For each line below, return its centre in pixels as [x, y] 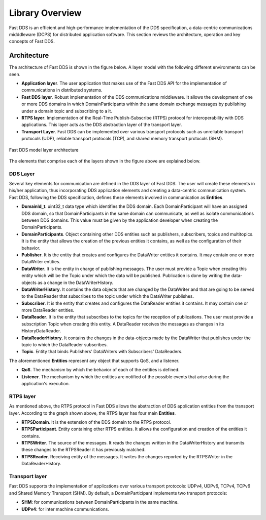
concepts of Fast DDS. [32, 41]
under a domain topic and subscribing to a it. [67, 111]
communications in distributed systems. [62, 90]
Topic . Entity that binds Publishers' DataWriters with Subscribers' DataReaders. [102, 352]
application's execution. [46, 383]
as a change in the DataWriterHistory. [75, 282]
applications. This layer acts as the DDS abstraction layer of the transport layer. [102, 125]
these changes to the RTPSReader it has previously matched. [83, 450]
